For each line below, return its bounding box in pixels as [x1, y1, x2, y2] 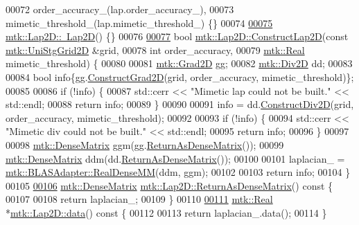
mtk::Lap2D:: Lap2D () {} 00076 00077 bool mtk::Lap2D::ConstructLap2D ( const [6, 29, 349, 44]
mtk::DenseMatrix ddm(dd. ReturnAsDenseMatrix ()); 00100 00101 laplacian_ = [6, 151, 345, 165]
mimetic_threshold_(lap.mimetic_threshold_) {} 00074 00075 [6, 15, 273, 30]
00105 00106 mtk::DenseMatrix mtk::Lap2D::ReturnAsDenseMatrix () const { [6, 178, 333, 192]
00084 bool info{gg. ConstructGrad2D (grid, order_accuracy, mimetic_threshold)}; [6, 69, 354, 84]
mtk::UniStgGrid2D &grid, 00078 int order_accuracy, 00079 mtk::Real [6, 42, 305, 57]
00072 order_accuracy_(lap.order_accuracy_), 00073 [6, 2, 234, 16]
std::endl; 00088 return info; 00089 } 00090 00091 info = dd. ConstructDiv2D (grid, [6, 97, 354, 111]
